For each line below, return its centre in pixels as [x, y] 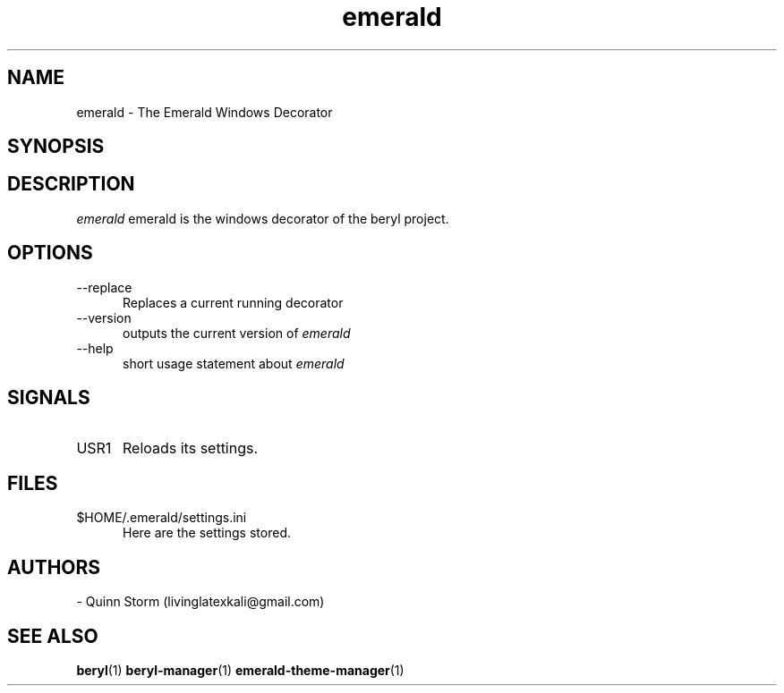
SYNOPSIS [56, 147]
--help [95, 348]
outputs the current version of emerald [237, 333]
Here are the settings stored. [207, 533]
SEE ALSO [53, 636]
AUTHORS [54, 567]
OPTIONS [50, 253]
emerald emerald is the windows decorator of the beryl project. [263, 218]
